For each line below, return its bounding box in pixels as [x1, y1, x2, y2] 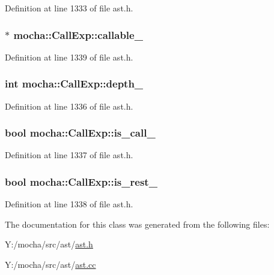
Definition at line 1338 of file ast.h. [5, 198, 133, 210]
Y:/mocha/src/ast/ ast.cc [5, 258, 96, 271]
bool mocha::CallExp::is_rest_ [5, 174, 157, 189]
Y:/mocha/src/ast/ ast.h [5, 238, 93, 250]
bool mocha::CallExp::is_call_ [5, 125, 156, 140]
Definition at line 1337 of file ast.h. [5, 149, 133, 161]
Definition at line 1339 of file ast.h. [5, 50, 133, 63]
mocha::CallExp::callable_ [13, 27, 143, 42]
